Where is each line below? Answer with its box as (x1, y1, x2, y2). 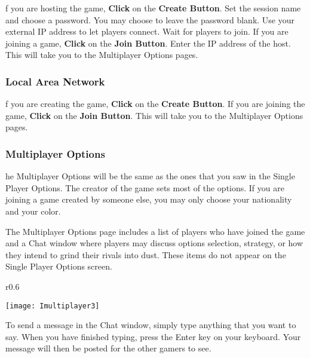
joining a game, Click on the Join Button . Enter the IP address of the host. (5, 36, 291, 49)
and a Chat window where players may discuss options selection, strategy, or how (5, 237, 303, 249)
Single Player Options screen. (5, 260, 112, 273)
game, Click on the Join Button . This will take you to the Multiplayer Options (5, 109, 303, 121)
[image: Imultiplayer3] (5, 301, 100, 310)
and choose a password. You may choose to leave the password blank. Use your (5, 13, 294, 26)
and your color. (5, 204, 61, 217)
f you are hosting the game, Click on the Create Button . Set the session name (5, 2, 301, 14)
